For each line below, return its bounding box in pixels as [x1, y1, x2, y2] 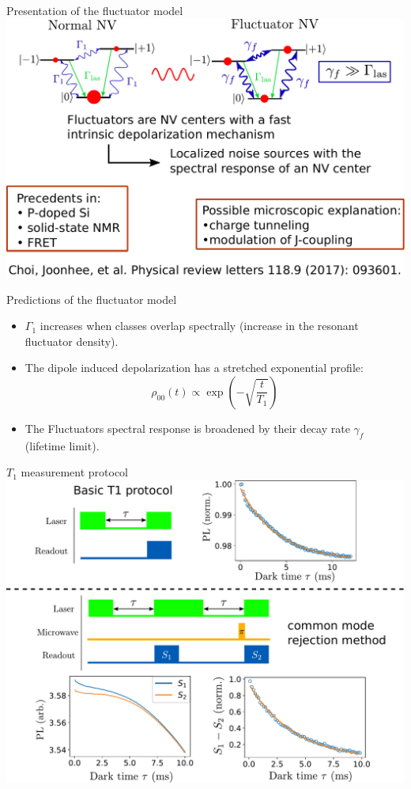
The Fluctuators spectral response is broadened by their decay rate [25, 419, 350, 436]
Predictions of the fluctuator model [6, 290, 177, 307]
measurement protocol [21, 464, 129, 480]
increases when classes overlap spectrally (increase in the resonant [40, 317, 359, 334]
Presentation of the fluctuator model [6, 2, 183, 18]
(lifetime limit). [25, 437, 100, 453]
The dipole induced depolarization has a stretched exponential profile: [25, 359, 364, 376]
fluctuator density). [25, 332, 119, 349]
